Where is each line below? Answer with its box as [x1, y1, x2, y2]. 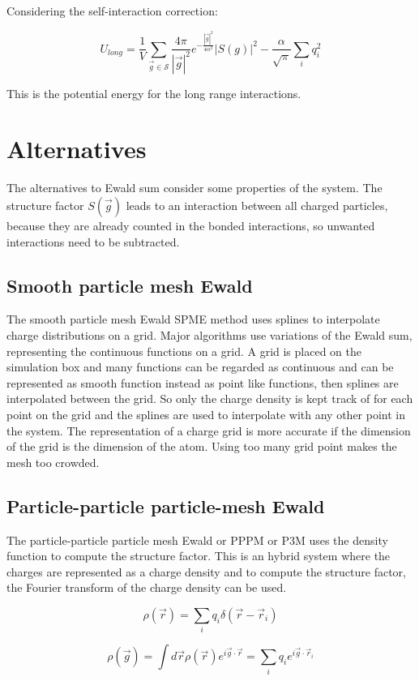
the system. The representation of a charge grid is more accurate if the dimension [6, 422, 411, 439]
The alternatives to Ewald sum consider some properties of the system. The [6, 179, 383, 196]
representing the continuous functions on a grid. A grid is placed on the [6, 342, 361, 359]
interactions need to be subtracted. [6, 233, 180, 250]
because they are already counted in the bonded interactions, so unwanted [6, 217, 375, 233]
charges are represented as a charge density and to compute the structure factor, [6, 563, 406, 580]
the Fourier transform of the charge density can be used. [6, 579, 287, 596]
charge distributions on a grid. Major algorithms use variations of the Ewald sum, [6, 326, 413, 343]
